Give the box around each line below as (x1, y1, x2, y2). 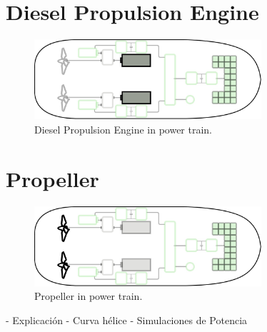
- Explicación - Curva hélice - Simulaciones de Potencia (6, 312, 248, 327)
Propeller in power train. (34, 288, 143, 303)
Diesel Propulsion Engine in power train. (34, 121, 213, 136)
